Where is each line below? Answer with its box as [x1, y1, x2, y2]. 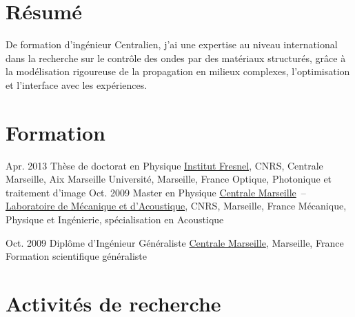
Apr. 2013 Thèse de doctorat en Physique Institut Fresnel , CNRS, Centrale [6, 158, 323, 172]
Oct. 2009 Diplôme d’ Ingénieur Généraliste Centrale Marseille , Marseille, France [6, 235, 344, 249]
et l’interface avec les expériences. [6, 77, 148, 92]
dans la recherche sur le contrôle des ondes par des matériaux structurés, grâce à [6, 50, 346, 65]
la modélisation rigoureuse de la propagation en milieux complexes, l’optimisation [6, 64, 350, 79]
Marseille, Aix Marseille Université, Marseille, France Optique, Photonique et [6, 172, 332, 186]
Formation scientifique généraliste [6, 249, 147, 263]
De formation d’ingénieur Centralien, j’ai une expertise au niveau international [6, 37, 338, 52]
